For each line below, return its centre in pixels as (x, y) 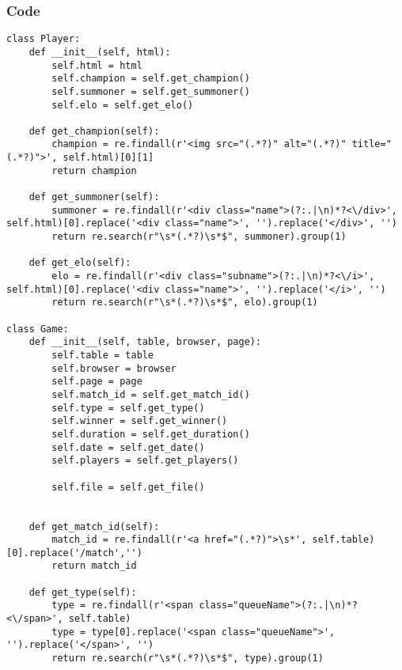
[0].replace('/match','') (74, 553)
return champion (94, 170)
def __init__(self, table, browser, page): (145, 342)
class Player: (44, 39)
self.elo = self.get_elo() (123, 105)
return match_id (94, 566)
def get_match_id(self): (94, 526)
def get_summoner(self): (94, 197)
